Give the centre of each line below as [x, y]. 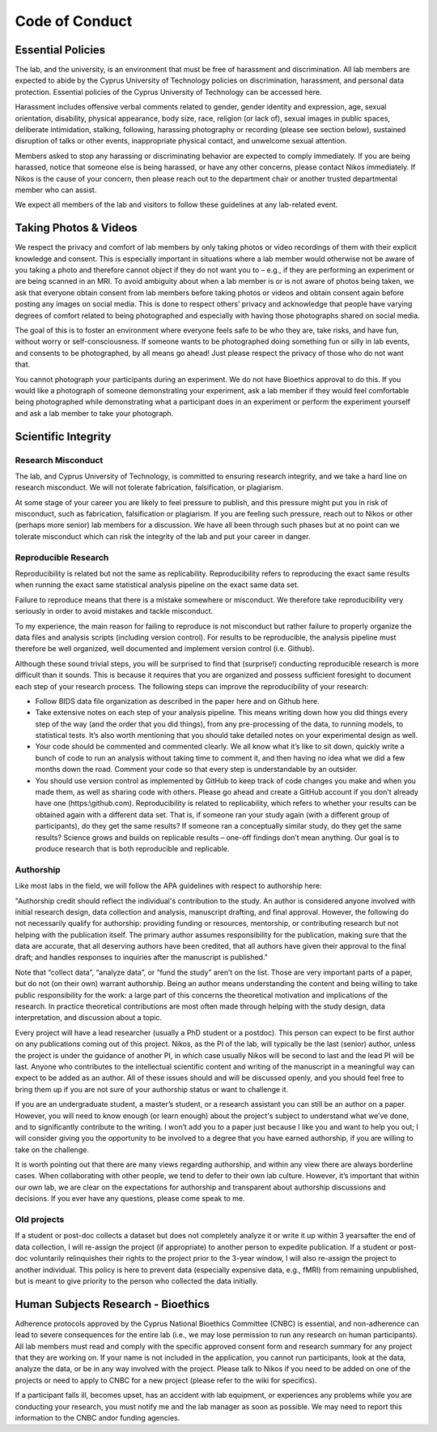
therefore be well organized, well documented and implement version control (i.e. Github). [165, 649]
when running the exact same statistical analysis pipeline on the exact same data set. [157, 585]
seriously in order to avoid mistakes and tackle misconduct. [114, 611]
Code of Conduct [74, 21]
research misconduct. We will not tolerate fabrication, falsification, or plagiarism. [149, 487]
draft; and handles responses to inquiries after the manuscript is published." [142, 958]
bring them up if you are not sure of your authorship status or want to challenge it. [152, 1089]
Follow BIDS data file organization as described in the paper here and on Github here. [177, 701]
